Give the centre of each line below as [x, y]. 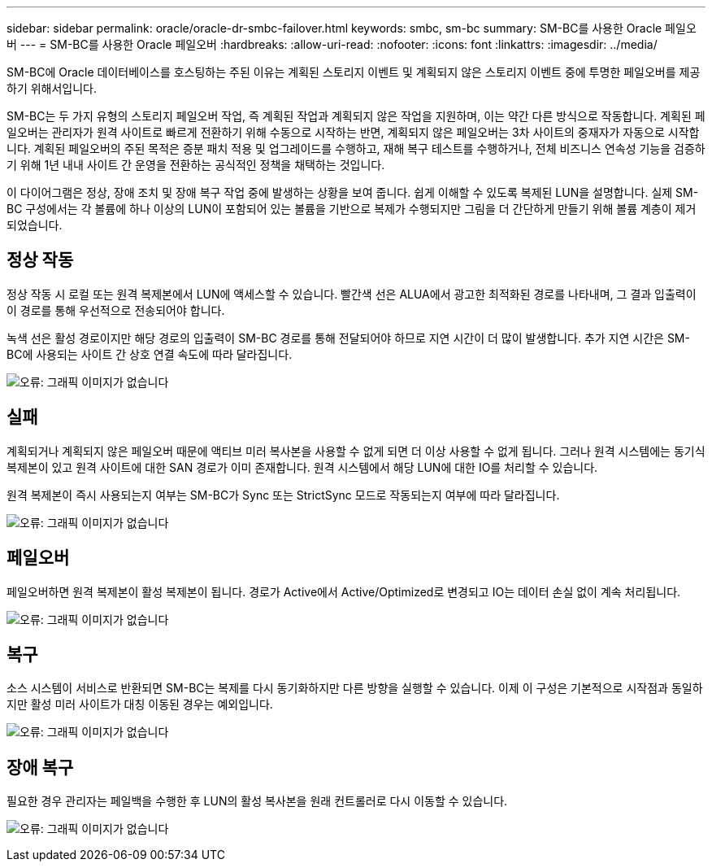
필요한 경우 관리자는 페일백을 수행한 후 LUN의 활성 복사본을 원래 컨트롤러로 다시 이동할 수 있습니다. [257, 801]
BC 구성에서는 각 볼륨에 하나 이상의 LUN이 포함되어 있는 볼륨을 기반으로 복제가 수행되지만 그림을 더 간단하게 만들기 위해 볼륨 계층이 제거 [352, 209]
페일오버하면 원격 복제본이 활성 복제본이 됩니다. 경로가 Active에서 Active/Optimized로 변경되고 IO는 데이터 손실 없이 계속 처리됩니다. [344, 591]
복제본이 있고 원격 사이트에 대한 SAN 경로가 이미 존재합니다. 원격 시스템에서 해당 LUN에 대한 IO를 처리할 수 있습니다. [302, 467]
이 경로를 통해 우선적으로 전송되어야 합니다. [116, 310]
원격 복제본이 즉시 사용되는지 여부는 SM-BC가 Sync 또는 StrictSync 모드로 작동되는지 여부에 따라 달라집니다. [283, 495]
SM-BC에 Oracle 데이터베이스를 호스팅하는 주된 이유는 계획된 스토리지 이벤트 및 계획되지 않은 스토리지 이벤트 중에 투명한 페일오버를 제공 [354, 72]
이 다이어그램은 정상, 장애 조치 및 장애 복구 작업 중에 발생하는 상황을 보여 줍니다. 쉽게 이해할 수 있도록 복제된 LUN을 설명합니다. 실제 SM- [353, 192]
